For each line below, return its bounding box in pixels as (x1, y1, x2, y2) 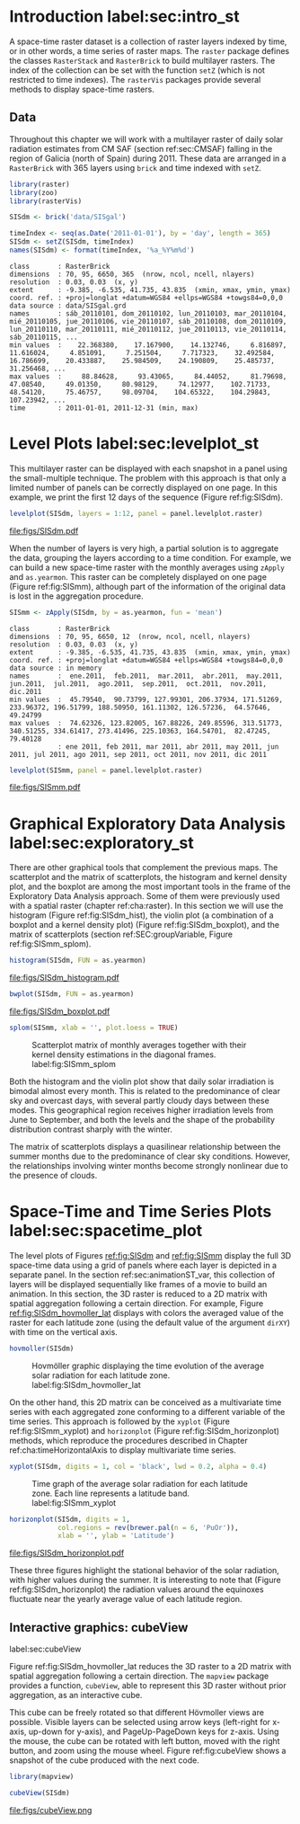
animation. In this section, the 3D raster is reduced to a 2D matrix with (9, 1288, 268, 1299)
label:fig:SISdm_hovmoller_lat (31, 1379, 141, 1390)
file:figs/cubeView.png (9, 1804, 93, 1815)
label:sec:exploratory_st (9, 832, 195, 853)
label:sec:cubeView (9, 1643, 82, 1655)
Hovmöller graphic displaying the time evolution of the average (31, 1360, 265, 1371)
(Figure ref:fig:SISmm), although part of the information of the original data (9, 581, 286, 592)
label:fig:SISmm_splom (31, 1059, 117, 1069)
